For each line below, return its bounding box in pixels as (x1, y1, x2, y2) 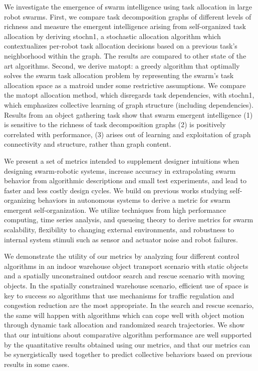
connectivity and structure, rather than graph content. (4, 139, 171, 149)
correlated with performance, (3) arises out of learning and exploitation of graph (4, 129, 251, 139)
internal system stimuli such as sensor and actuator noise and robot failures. (4, 234, 238, 244)
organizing (4, 195, 36, 205)
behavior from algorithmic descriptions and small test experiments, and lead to (4, 175, 246, 186)
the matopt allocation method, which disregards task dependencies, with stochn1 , (4, 90, 254, 100)
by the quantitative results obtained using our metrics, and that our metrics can (4, 339, 250, 349)
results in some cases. (4, 358, 70, 369)
